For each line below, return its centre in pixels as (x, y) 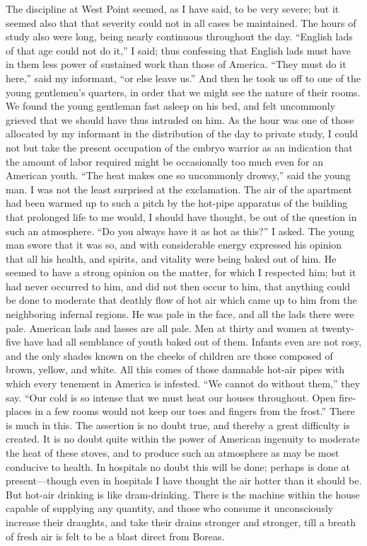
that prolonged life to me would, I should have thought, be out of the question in (181, 216)
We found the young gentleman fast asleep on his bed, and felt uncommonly (171, 106)
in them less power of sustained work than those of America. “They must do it (176, 64)
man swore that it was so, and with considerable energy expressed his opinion (174, 245)
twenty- (338, 328)
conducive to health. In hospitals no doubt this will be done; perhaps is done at (178, 466)
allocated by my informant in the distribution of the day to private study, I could (182, 133)
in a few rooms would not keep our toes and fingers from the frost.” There (195, 411)
